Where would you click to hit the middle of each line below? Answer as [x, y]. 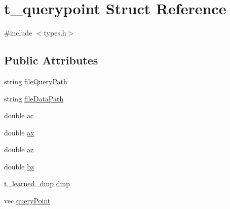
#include [18, 33]
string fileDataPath [34, 98]
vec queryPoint [27, 201]
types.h [55, 33]
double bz [19, 166]
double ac [19, 115]
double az [19, 149]
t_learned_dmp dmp [37, 183]
